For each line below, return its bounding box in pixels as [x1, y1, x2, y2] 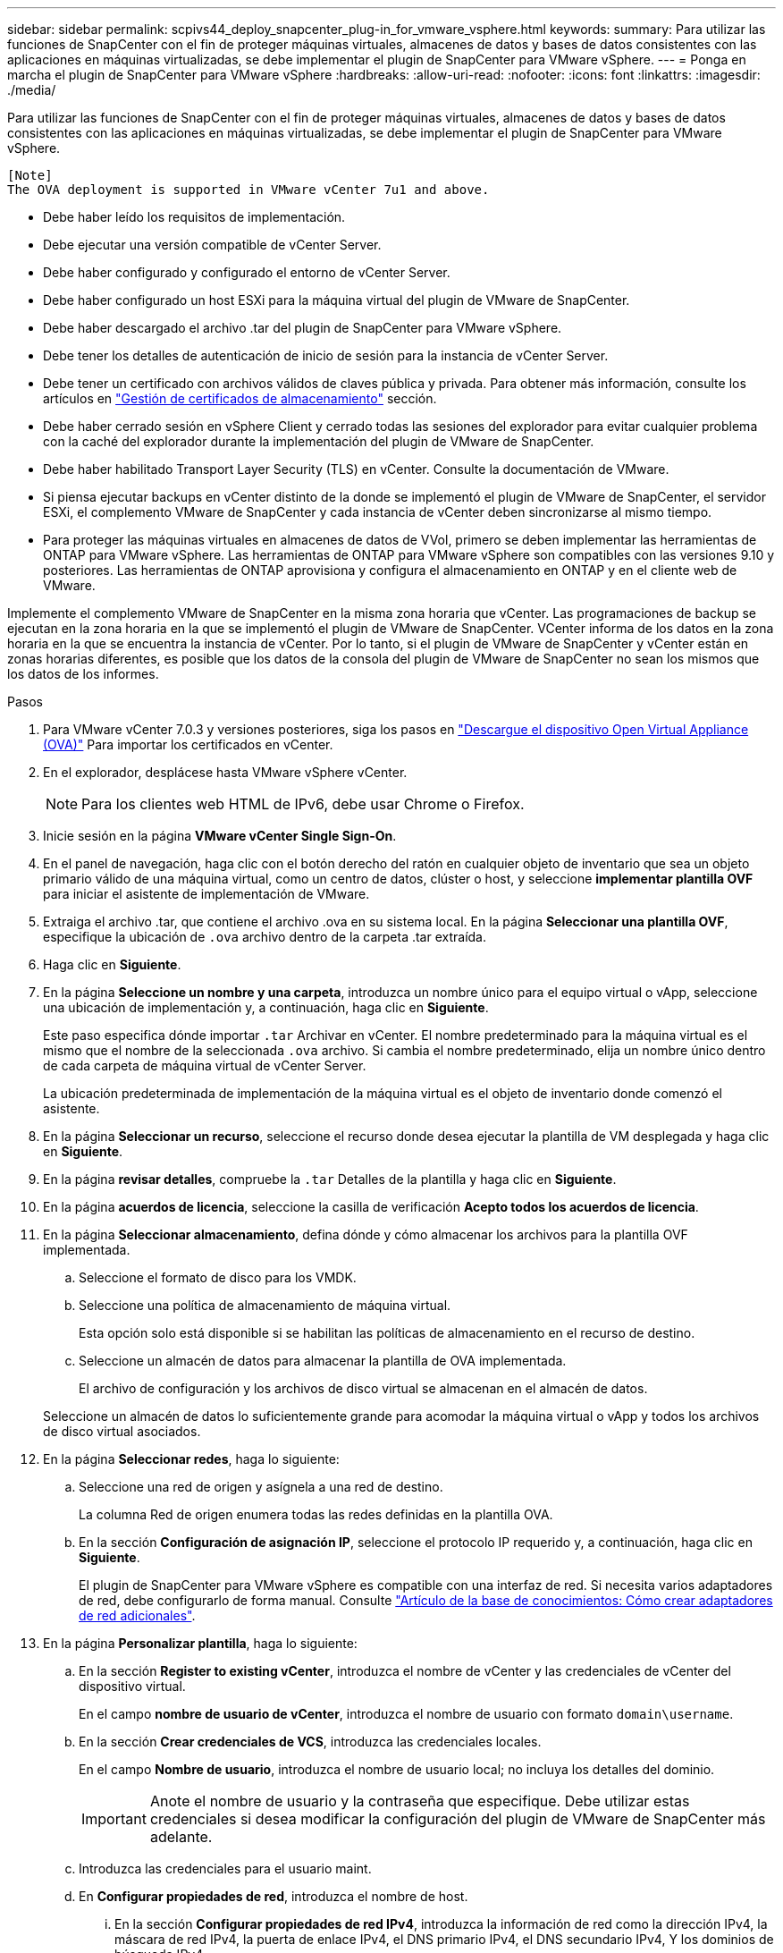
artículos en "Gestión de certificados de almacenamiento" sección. [43, 391, 437, 406]
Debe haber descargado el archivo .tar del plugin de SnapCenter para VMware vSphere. [43, 320, 562, 335]
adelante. [149, 1828, 213, 1846]
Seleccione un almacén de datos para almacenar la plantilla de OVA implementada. [79, 1353, 567, 1368]
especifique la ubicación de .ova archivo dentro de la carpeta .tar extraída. [43, 929, 487, 944]
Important [81, 1810, 147, 1828]
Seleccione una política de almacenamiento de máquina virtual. [79, 1298, 451, 1313]
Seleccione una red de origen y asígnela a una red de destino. [79, 1479, 443, 1494]
